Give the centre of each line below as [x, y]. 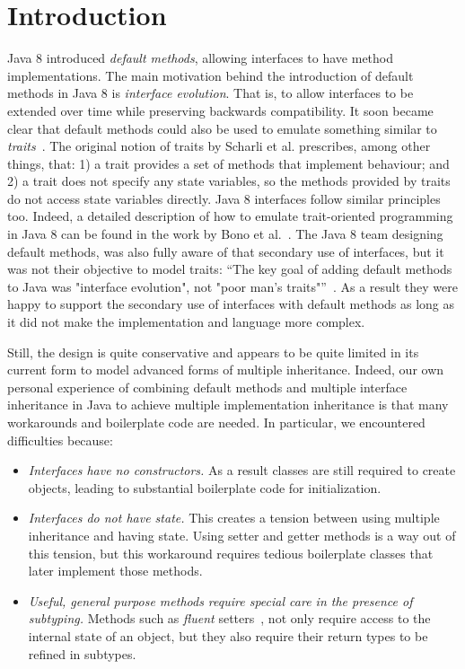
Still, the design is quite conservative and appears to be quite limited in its [213, 352]
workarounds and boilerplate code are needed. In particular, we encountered [216, 422]
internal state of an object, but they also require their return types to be [228, 635]
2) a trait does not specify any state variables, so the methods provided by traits [229, 181]
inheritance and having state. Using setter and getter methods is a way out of [242, 535]
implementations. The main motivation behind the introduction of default [211, 75]
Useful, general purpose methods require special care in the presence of [220, 600]
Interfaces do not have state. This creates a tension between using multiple [234, 518]
